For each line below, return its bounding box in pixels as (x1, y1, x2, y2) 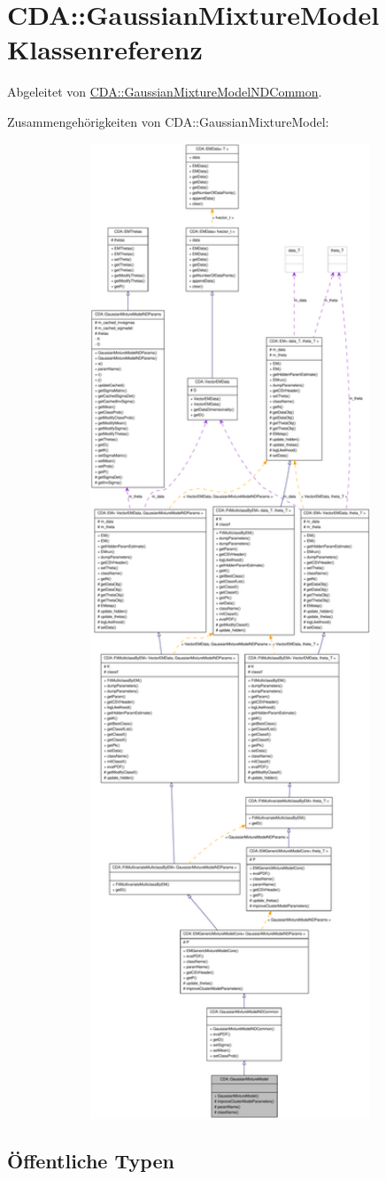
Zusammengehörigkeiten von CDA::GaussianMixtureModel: (7, 112, 329, 130)
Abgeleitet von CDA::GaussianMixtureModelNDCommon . (7, 82, 322, 101)
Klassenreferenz (7, 31, 203, 67)
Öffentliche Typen (7, 1147, 174, 1175)
